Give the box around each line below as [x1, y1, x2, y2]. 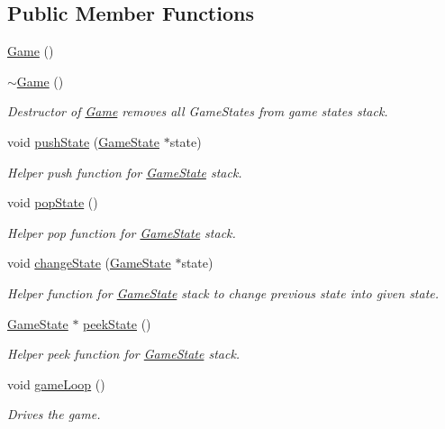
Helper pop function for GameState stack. [7, 223, 236, 242]
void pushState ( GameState [7, 132, 159, 151]
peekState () [83, 314, 151, 333]
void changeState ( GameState [7, 253, 171, 272]
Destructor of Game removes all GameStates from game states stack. [7, 102, 388, 121]
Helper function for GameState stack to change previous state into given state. [7, 283, 440, 302]
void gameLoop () [7, 374, 105, 393]
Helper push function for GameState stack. [7, 162, 242, 181]
